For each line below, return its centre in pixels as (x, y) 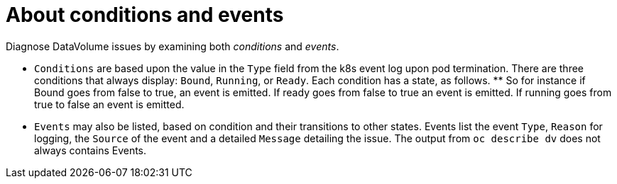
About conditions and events (145, 15)
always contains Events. (91, 150)
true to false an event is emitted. (109, 104)
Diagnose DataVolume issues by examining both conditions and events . (173, 46)
